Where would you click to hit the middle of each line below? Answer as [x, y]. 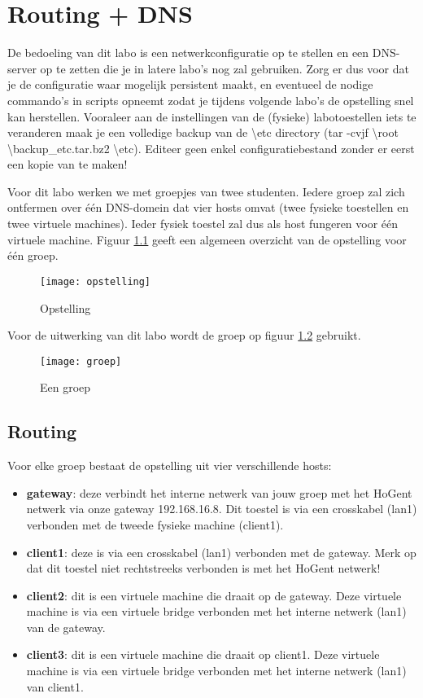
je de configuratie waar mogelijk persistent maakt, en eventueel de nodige [190, 84]
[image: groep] [81, 361]
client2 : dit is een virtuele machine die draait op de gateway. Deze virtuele [214, 595]
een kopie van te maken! [68, 164]
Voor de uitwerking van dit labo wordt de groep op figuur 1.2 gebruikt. [184, 335]
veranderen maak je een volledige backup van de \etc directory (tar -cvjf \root [203, 132]
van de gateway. [66, 627]
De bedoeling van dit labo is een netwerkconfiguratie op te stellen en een [188, 53]
